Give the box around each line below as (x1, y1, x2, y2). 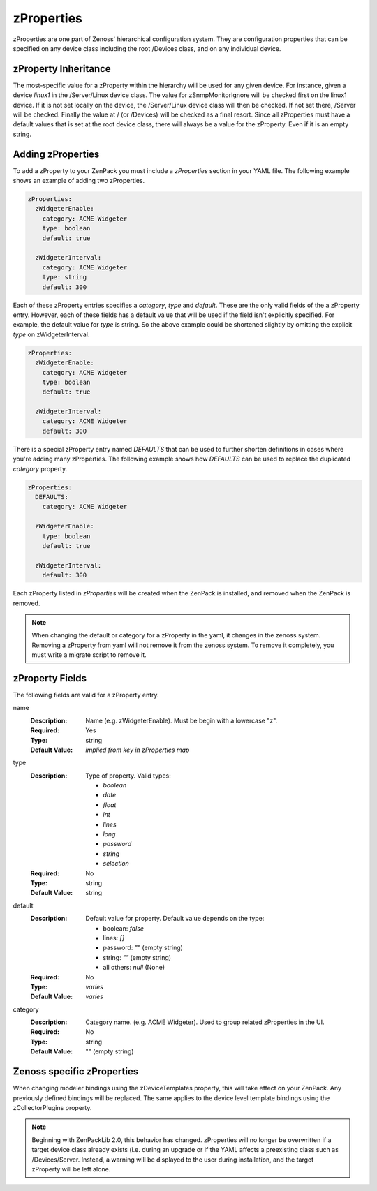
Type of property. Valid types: (85, 771, 171, 780)
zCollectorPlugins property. (13, 1103, 92, 1111)
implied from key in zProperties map (85, 746, 190, 754)
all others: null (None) (103, 963, 165, 972)
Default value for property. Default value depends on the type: (85, 915, 265, 923)
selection (103, 859, 129, 868)
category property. (13, 464, 68, 473)
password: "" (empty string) (103, 943, 183, 952)
